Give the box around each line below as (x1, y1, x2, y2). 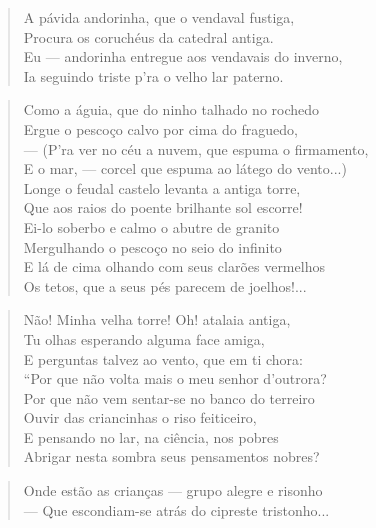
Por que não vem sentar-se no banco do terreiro (23, 387, 315, 408)
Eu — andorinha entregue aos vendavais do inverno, (23, 46, 343, 67)
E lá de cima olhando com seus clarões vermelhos (23, 256, 325, 277)
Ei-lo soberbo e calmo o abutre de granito (23, 216, 280, 237)
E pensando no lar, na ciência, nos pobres (23, 426, 279, 447)
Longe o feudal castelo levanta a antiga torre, (23, 177, 301, 198)
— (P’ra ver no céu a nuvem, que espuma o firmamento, (23, 138, 369, 159)
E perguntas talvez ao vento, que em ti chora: (23, 348, 303, 369)
